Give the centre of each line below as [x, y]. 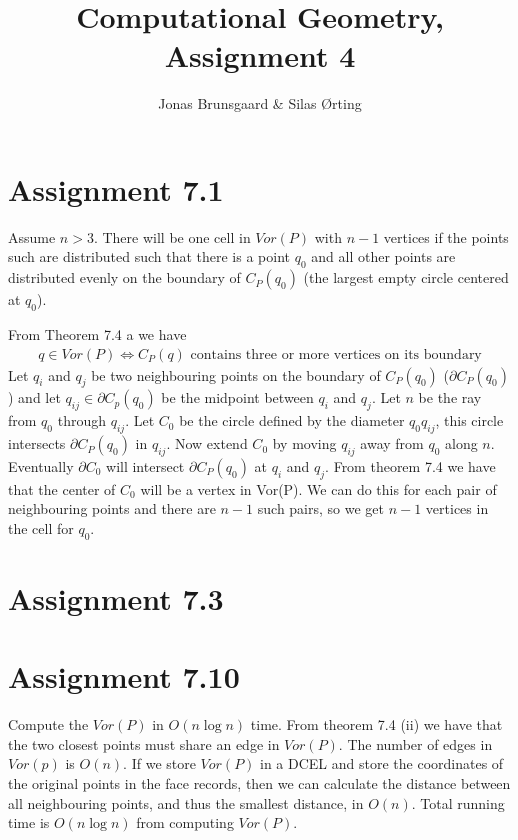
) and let [34, 397]
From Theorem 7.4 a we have [97, 334]
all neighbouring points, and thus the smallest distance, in [186, 802]
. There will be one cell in [172, 236]
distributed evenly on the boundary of [124, 277]
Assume [32, 236]
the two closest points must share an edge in [144, 743]
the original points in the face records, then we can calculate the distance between [259, 782]
